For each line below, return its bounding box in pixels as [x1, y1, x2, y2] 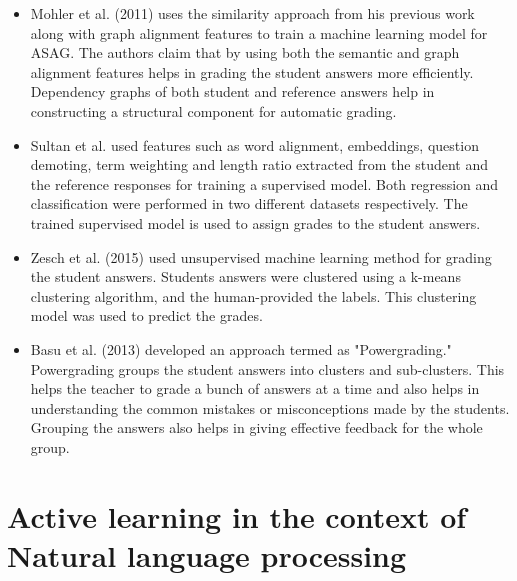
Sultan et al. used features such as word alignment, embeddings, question [30, 134, 479, 155]
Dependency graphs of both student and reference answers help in [30, 81, 435, 102]
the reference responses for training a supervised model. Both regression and [30, 173, 499, 194]
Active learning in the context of [7, 495, 467, 536]
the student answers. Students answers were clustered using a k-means [30, 266, 461, 287]
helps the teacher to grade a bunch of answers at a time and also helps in [30, 378, 480, 399]
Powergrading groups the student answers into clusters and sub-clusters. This [30, 358, 505, 379]
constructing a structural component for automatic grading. [30, 100, 397, 121]
